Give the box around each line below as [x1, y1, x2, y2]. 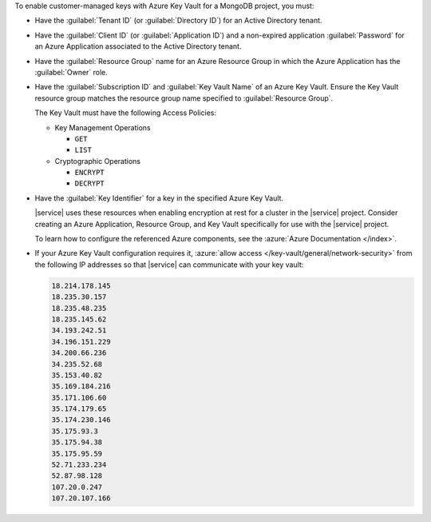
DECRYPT [74, 179, 105, 188]
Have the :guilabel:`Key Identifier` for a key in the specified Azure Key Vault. [34, 193, 283, 203]
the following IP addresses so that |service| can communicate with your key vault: [34, 260, 304, 269]
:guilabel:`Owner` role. [34, 67, 108, 77]
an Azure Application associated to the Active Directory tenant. [34, 42, 242, 51]
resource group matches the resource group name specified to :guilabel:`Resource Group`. [34, 93, 334, 103]
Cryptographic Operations [54, 156, 141, 165]
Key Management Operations [54, 122, 151, 132]
